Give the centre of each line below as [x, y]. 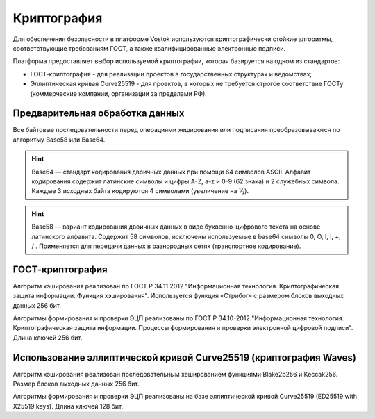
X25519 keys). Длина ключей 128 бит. [68, 406]
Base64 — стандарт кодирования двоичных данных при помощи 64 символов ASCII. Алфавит [171, 172]
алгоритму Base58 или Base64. [59, 140]
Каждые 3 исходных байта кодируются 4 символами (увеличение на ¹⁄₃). [140, 191]
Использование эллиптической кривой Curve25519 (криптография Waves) [185, 358]
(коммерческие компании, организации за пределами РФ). [119, 93]
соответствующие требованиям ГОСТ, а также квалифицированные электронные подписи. [149, 48]
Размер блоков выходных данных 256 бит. [76, 384]
